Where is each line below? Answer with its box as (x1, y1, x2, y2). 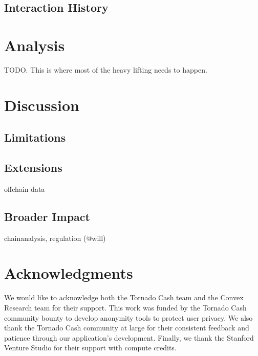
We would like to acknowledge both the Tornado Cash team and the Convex (4, 292, 244, 303)
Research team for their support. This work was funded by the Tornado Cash (4, 302, 247, 313)
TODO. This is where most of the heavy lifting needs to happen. (4, 64, 207, 75)
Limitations (4, 129, 66, 145)
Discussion (4, 94, 79, 115)
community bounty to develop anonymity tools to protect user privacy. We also (4, 312, 253, 323)
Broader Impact (4, 208, 90, 224)
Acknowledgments (4, 262, 133, 283)
